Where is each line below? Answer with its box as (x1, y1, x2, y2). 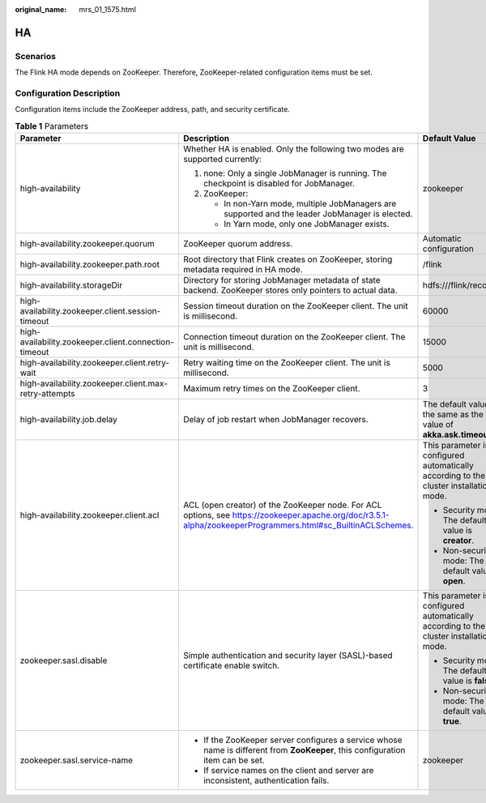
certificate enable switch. (183, 660, 280, 672)
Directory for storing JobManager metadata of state (183, 275, 381, 286)
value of (422, 419, 454, 430)
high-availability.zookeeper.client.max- (19, 378, 168, 389)
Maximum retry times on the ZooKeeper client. (183, 383, 360, 395)
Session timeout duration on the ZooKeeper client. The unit (183, 301, 408, 312)
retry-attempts (19, 388, 76, 399)
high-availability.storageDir (19, 280, 123, 291)
